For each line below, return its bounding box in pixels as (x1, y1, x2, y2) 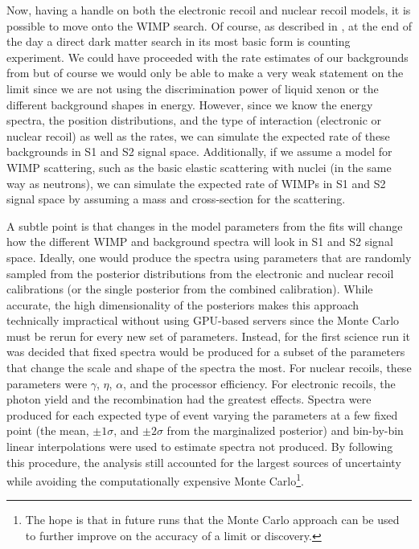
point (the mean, (6, 422, 89, 439)
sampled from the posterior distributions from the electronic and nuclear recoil (6, 264, 394, 281)
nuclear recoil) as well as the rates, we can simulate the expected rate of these (6, 127, 390, 144)
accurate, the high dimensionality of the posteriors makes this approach (6, 296, 359, 313)
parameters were (6, 375, 88, 391)
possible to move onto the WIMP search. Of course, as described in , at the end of (6, 17, 412, 34)
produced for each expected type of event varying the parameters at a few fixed (6, 406, 398, 423)
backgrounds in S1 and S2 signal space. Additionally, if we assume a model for (6, 143, 392, 160)
